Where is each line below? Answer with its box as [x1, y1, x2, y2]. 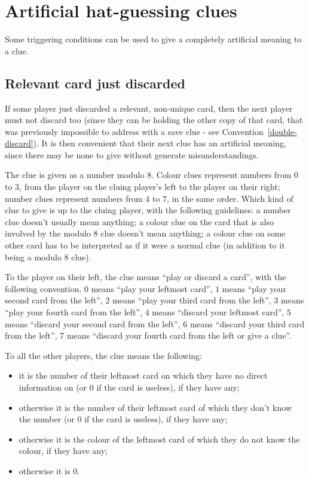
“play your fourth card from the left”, [5, 306, 143, 318]
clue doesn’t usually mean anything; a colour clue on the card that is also [5, 215, 274, 228]
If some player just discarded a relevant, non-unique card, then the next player [5, 102, 293, 114]
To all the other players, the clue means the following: [5, 349, 202, 361]
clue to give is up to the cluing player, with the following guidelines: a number [5, 204, 291, 216]
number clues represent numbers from [5, 192, 143, 204]
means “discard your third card [189, 317, 305, 330]
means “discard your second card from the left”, [5, 317, 180, 330]
